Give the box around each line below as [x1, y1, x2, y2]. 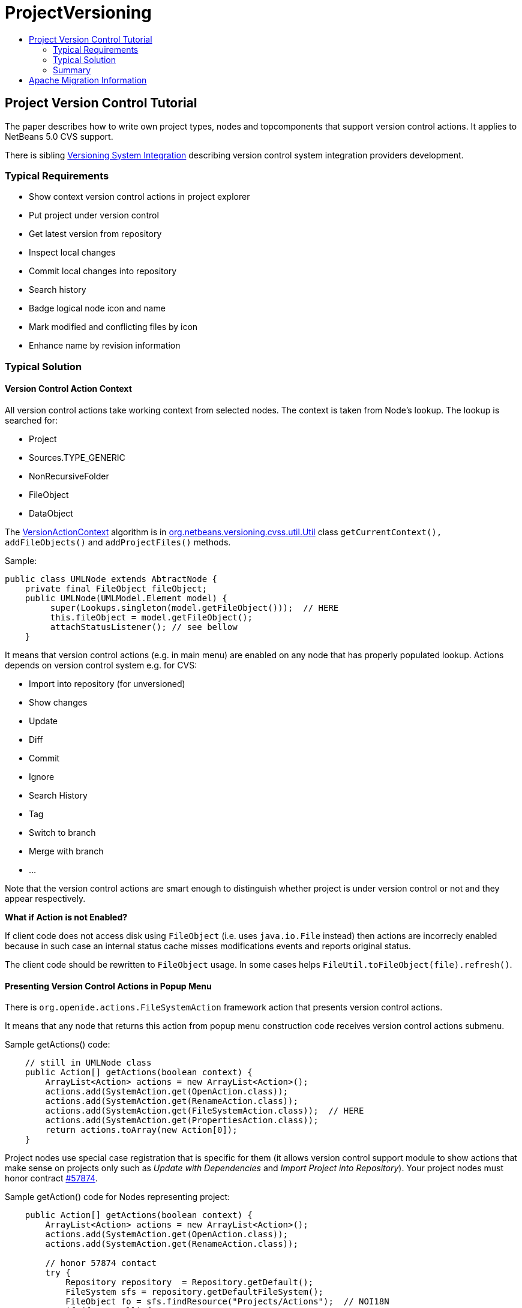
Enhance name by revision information [29, 340, 181, 351]
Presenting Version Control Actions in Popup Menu [5, 980, 212, 991]
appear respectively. [5, 893, 86, 904]
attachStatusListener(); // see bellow [50, 622, 238, 632]
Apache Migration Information [29, 74, 147, 85]
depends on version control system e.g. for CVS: [5, 659, 197, 670]
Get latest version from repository [29, 229, 162, 239]
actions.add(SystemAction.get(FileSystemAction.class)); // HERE [45, 1106, 364, 1116]
